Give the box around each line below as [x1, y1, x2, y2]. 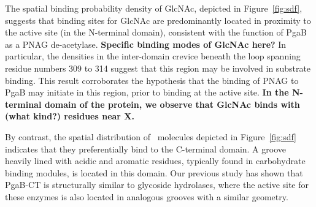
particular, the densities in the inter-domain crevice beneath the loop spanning [5, 50, 301, 62]
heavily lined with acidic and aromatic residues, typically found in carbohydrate [5, 154, 306, 167]
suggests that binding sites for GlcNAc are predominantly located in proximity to [5, 13, 311, 26]
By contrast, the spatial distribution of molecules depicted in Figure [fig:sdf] [5, 130, 296, 143]
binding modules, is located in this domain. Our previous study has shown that [5, 166, 303, 179]
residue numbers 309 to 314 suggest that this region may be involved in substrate [5, 61, 311, 74]
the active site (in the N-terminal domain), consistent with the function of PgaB [5, 26, 307, 39]
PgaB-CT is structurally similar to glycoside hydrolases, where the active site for [5, 178, 309, 191]
